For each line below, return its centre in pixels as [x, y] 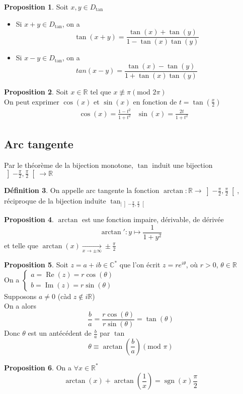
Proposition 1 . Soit [36, 7]
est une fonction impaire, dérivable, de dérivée [153, 219]
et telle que [21, 245]
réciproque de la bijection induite [55, 200]
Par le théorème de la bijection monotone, [69, 165]
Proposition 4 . [29, 219]
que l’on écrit [140, 265]
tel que [101, 91]
